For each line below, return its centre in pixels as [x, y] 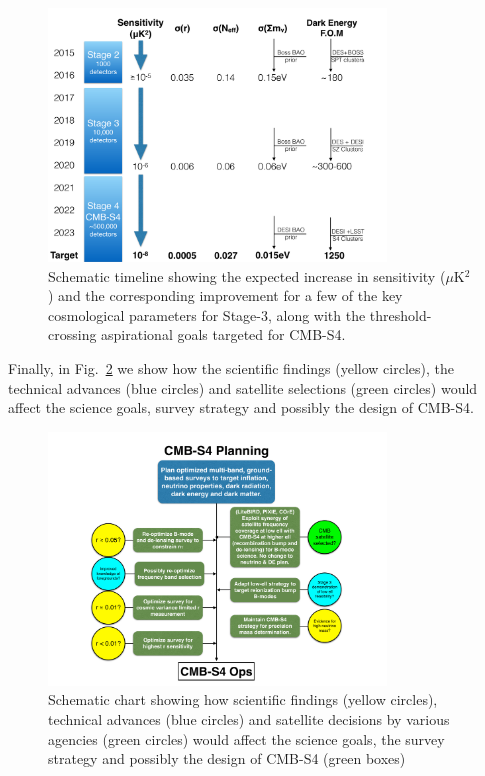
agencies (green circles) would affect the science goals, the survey [246, 738]
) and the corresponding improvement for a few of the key [225, 295]
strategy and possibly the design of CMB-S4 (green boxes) [227, 758]
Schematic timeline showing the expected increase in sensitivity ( [247, 275]
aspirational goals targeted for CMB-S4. [223, 334]
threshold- [400, 314]
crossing [72, 334]
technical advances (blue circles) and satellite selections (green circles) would [243, 387]
